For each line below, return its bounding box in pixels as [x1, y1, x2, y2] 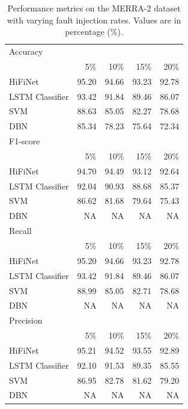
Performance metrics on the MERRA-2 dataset [7, 2, 181, 14]
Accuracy [9, 45, 43, 58]
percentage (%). [65, 25, 123, 38]
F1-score [9, 135, 40, 147]
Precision [9, 314, 43, 327]
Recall [9, 224, 32, 237]
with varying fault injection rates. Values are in [7, 13, 181, 26]
